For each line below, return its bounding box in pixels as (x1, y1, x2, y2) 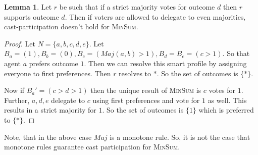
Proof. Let (4, 38, 35, 48)
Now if (4, 85, 25, 95)
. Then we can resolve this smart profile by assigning (84, 58, 247, 68)
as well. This (208, 94, 247, 105)
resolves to (119, 68, 151, 78)
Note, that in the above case (4, 131, 92, 142)
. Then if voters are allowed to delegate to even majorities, (65, 11, 246, 22)
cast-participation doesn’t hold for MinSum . (4, 21, 138, 32)
